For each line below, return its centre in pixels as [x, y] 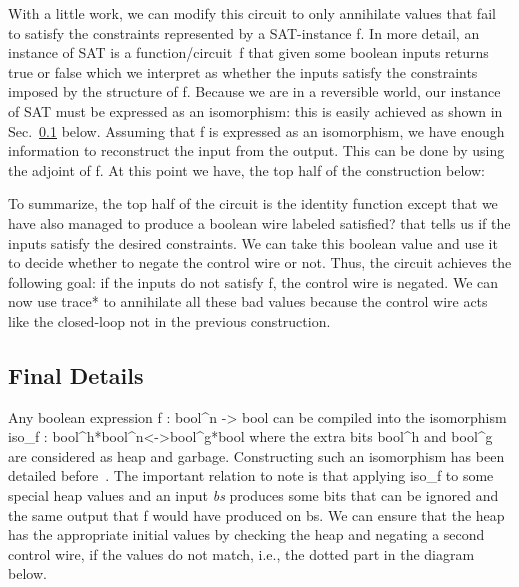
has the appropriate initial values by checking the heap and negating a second [246, 534]
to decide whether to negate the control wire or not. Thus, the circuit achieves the [260, 262]
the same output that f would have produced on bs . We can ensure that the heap [256, 514]
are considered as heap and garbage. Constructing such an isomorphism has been [256, 455]
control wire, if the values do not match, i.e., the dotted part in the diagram [241, 553]
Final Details [76, 374]
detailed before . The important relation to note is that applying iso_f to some [251, 475]
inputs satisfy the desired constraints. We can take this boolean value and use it [253, 242]
